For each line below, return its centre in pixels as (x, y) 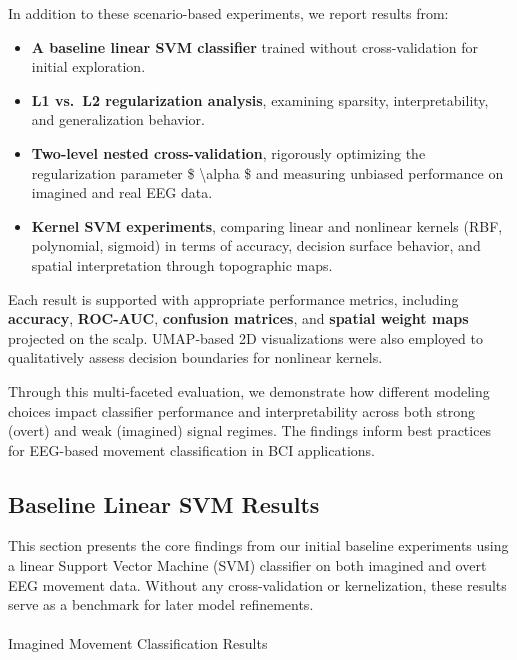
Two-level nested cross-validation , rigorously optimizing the (228, 152)
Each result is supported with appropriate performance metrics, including (233, 298)
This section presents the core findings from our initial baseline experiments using (258, 545)
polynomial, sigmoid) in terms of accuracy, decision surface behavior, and (256, 245)
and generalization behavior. (118, 119)
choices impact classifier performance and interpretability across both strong (242, 410)
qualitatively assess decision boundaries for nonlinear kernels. (195, 357)
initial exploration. (88, 66)
